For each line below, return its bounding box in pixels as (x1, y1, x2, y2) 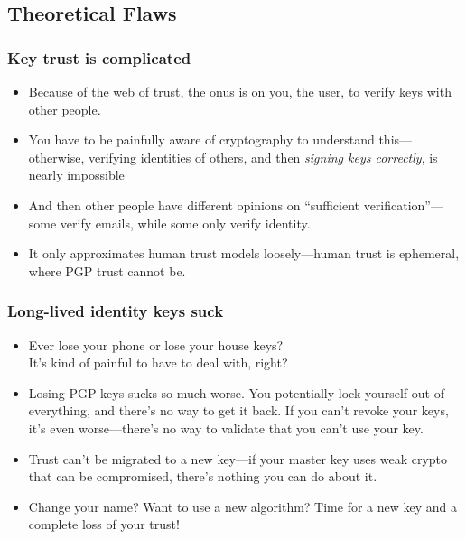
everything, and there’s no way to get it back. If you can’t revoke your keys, (28, 401, 449, 420)
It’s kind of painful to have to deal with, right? (28, 353, 288, 372)
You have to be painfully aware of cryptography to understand (28, 130, 375, 149)
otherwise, (28, 147, 85, 166)
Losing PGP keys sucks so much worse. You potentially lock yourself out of (28, 383, 444, 402)
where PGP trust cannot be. (28, 261, 186, 280)
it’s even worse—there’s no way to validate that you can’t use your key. (28, 418, 424, 437)
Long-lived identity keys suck (7, 300, 224, 322)
